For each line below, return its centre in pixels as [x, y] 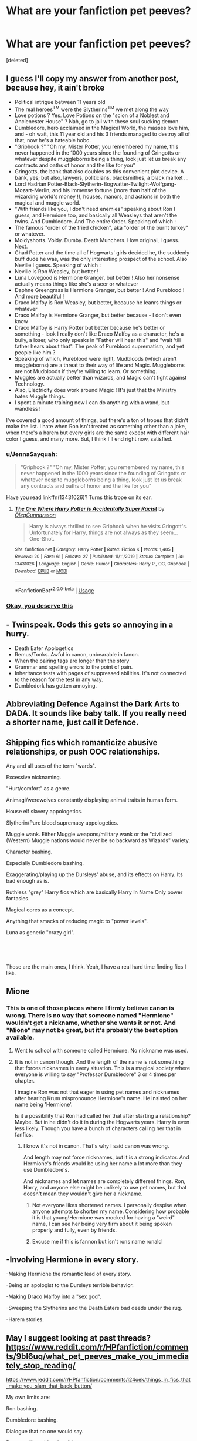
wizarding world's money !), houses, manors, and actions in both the [97, 197]
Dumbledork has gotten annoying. [56, 685]
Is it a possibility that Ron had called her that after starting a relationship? [102, 1115]
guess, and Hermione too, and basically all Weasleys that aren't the [96, 215]
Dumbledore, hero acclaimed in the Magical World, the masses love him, [102, 128]
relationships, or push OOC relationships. [83, 751]
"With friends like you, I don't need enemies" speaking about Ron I [95, 209]
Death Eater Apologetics [44, 648]
